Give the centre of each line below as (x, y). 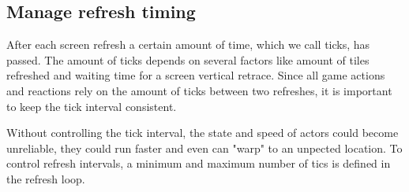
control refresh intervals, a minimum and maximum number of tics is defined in (199, 163)
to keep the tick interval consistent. (92, 106)
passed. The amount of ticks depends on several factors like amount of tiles (188, 59)
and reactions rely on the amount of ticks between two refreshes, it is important (199, 90)
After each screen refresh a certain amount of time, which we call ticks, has (188, 44)
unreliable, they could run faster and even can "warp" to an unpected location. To (204, 148)
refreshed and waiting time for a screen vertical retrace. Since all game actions (196, 75)
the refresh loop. (46, 178)
